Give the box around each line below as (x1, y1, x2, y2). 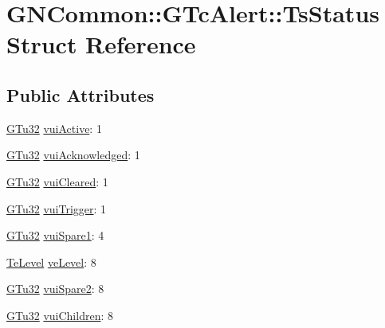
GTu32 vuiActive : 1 (6, 119, 102, 136)
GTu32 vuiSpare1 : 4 (6, 227, 104, 244)
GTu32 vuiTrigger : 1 (6, 200, 107, 217)
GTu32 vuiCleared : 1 (6, 173, 108, 189)
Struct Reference (6, 28, 196, 61)
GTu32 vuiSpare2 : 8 (6, 280, 104, 297)
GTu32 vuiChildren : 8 (6, 307, 113, 323)
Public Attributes (6, 82, 155, 107)
